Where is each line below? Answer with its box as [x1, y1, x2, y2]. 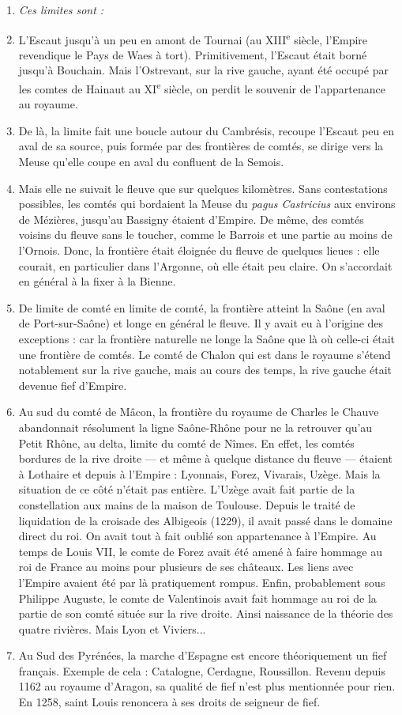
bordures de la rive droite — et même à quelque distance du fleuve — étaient [18, 450, 393, 467]
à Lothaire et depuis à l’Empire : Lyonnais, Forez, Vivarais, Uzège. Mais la [18, 465, 381, 482]
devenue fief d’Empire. [18, 376, 127, 393]
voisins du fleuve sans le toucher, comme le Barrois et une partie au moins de [18, 226, 393, 243]
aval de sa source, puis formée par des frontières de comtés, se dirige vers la [18, 138, 384, 154]
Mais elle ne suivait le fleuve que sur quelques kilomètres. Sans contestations [18, 180, 388, 196]
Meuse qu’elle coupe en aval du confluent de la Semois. [18, 153, 284, 170]
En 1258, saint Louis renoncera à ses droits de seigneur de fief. [18, 694, 321, 710]
